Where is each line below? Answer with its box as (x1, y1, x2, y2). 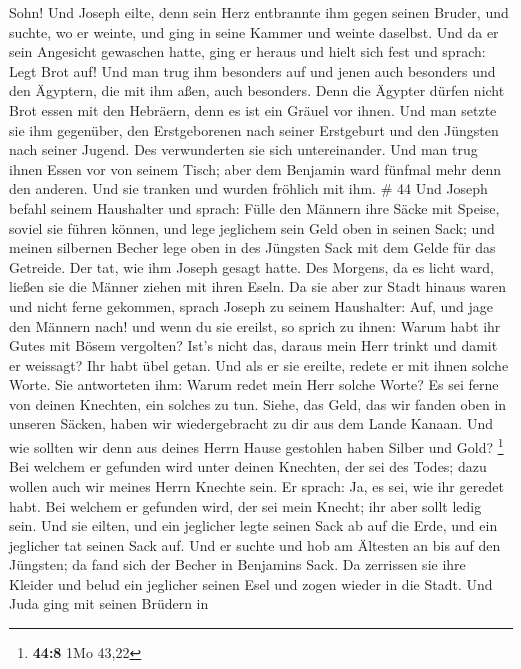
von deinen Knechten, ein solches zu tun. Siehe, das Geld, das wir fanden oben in (9, 393, 507, 414)
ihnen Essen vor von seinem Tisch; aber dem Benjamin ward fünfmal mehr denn (9, 158, 502, 179)
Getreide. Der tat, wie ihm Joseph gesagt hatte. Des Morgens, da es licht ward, (9, 256, 494, 277)
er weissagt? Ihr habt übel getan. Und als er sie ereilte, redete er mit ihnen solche (9, 354, 509, 375)
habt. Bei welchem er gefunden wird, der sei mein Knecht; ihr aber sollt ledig (9, 495, 482, 516)
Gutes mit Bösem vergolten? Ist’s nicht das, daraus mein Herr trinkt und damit (9, 335, 498, 356)
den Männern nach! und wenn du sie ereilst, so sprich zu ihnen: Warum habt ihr (9, 315, 501, 336)
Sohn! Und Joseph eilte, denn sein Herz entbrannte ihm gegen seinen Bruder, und (9, 2, 509, 22)
